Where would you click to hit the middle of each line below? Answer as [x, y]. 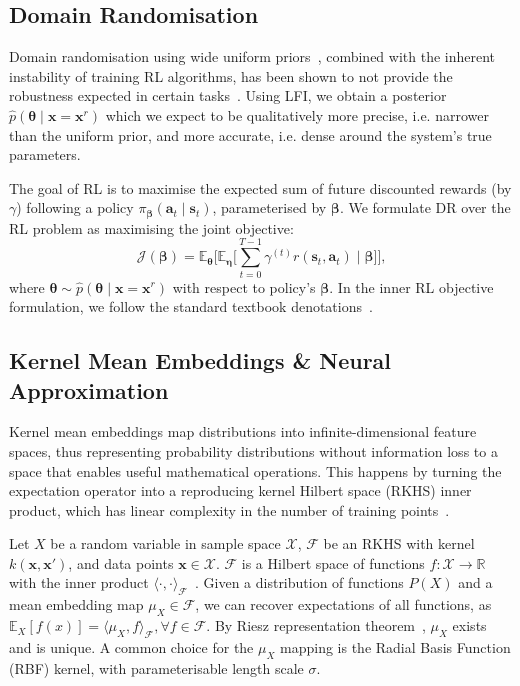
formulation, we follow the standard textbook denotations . [191, 306]
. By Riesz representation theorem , [316, 625]
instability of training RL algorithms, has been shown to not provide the [231, 75]
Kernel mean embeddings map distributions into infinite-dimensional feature [243, 431]
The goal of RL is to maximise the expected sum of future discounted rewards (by [260, 187]
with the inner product [79, 582]
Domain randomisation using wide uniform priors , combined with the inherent [252, 56]
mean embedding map [76, 604]
